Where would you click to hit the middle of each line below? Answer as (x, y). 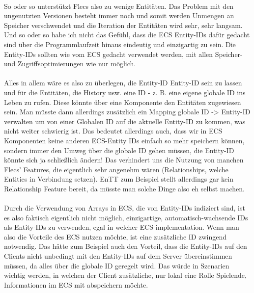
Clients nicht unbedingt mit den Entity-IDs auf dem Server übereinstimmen (118, 256)
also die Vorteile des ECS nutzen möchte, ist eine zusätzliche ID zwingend (115, 236)
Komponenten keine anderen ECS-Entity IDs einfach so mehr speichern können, (124, 140)
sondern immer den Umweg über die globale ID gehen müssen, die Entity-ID (119, 150)
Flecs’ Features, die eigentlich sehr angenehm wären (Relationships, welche (116, 169)
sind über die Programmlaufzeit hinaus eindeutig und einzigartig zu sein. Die (120, 44)
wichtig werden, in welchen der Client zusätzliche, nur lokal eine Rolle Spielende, (125, 275)
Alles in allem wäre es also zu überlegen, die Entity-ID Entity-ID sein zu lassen (123, 83)
